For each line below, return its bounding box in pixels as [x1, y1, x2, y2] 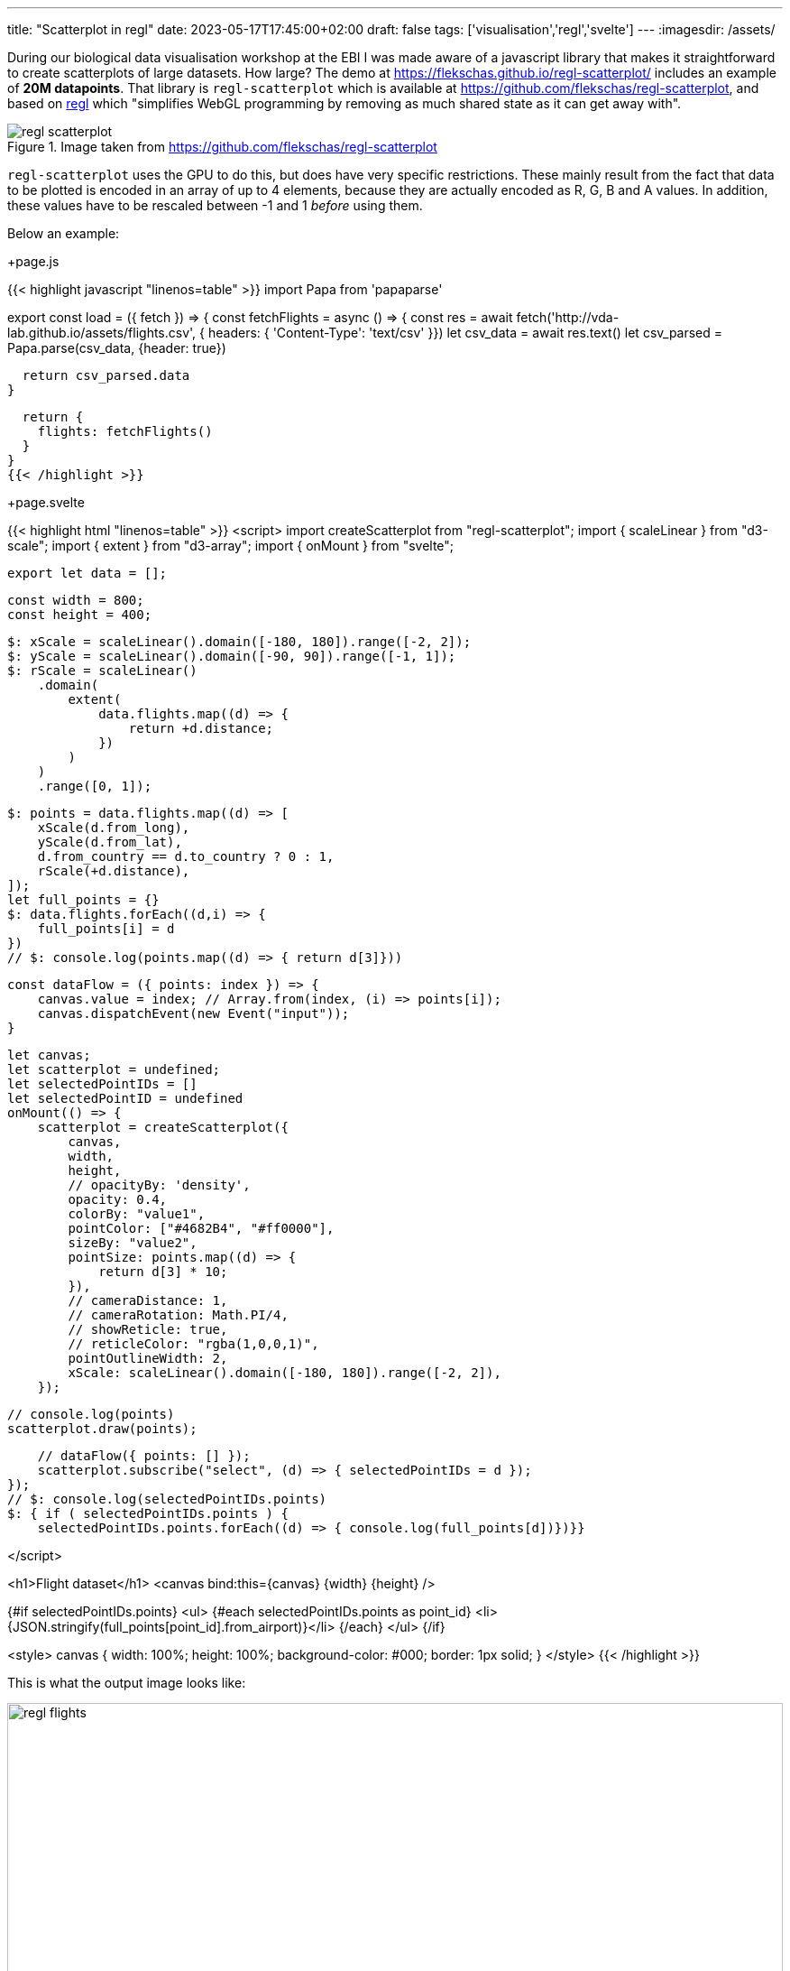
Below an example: [7, 226, 120, 241]
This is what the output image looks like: [7, 1675, 246, 1690]
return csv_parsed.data [22, 368, 190, 383]
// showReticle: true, [68, 1322, 228, 1337]
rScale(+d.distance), [37, 864, 190, 878]
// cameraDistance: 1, [68, 1293, 228, 1308]
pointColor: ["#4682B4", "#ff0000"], [68, 1221, 335, 1235]
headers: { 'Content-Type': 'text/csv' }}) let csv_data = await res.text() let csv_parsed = [207, 325, 723, 340]
